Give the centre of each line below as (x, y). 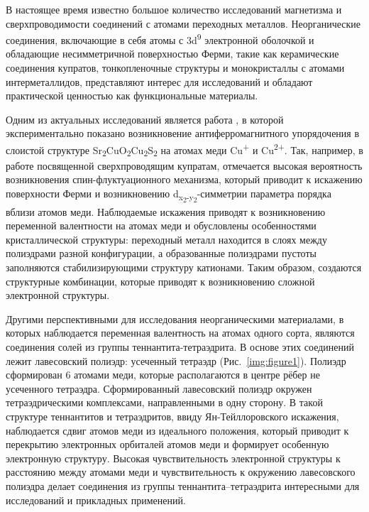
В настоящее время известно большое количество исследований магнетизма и (174, 9)
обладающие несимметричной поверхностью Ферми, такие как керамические (172, 54)
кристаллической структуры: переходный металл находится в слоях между (166, 239)
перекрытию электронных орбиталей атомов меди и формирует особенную (167, 444)
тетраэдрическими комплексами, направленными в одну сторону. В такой (164, 402)
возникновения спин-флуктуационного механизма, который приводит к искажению (184, 179)
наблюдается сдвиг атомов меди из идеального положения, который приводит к (177, 430)
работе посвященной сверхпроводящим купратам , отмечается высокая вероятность (184, 165)
